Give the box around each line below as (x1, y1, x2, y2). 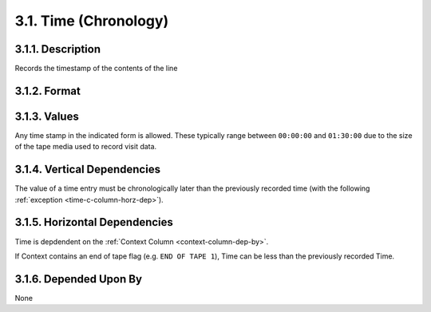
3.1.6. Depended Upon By (14, 272, 143, 286)
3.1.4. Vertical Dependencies (14, 163, 161, 176)
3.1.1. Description (14, 42, 101, 56)
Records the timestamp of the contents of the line (14, 64, 178, 73)
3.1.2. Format (14, 84, 81, 97)
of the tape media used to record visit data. (14, 142, 157, 152)
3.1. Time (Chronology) (14, 12, 169, 30)
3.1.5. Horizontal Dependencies (14, 215, 173, 229)
